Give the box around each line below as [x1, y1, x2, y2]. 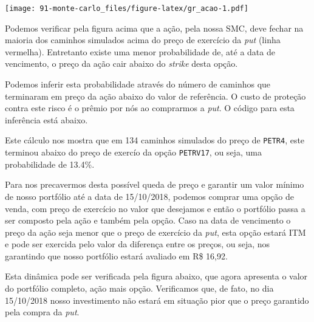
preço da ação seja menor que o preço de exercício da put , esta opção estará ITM [5, 225, 306, 238]
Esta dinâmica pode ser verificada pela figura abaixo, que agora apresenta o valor [5, 270, 308, 283]
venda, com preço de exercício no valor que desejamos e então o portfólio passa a [5, 202, 305, 214]
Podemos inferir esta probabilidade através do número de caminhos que [5, 78, 271, 91]
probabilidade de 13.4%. [5, 157, 95, 170]
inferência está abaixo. [5, 113, 88, 126]
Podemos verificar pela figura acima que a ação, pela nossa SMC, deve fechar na [5, 21, 304, 34]
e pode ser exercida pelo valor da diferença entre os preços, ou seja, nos [5, 238, 270, 250]
